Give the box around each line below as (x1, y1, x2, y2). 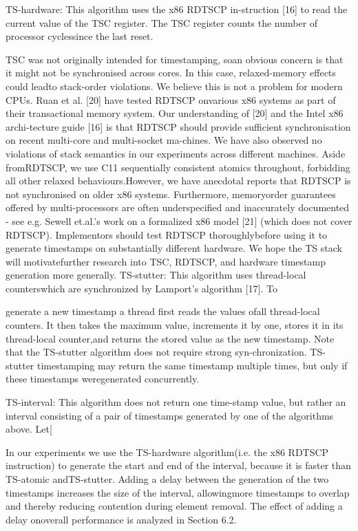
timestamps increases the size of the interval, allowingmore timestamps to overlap (6, 485, 350, 499)
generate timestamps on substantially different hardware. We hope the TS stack (6, 241, 342, 255)
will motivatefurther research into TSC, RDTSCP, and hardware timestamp (6, 254, 326, 268)
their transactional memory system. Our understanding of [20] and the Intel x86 (6, 106, 344, 120)
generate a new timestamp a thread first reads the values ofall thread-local (6, 304, 320, 318)
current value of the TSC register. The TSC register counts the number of (6, 15, 318, 30)
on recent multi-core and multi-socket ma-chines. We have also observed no (6, 133, 322, 147)
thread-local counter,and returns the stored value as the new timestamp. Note (6, 331, 335, 345)
